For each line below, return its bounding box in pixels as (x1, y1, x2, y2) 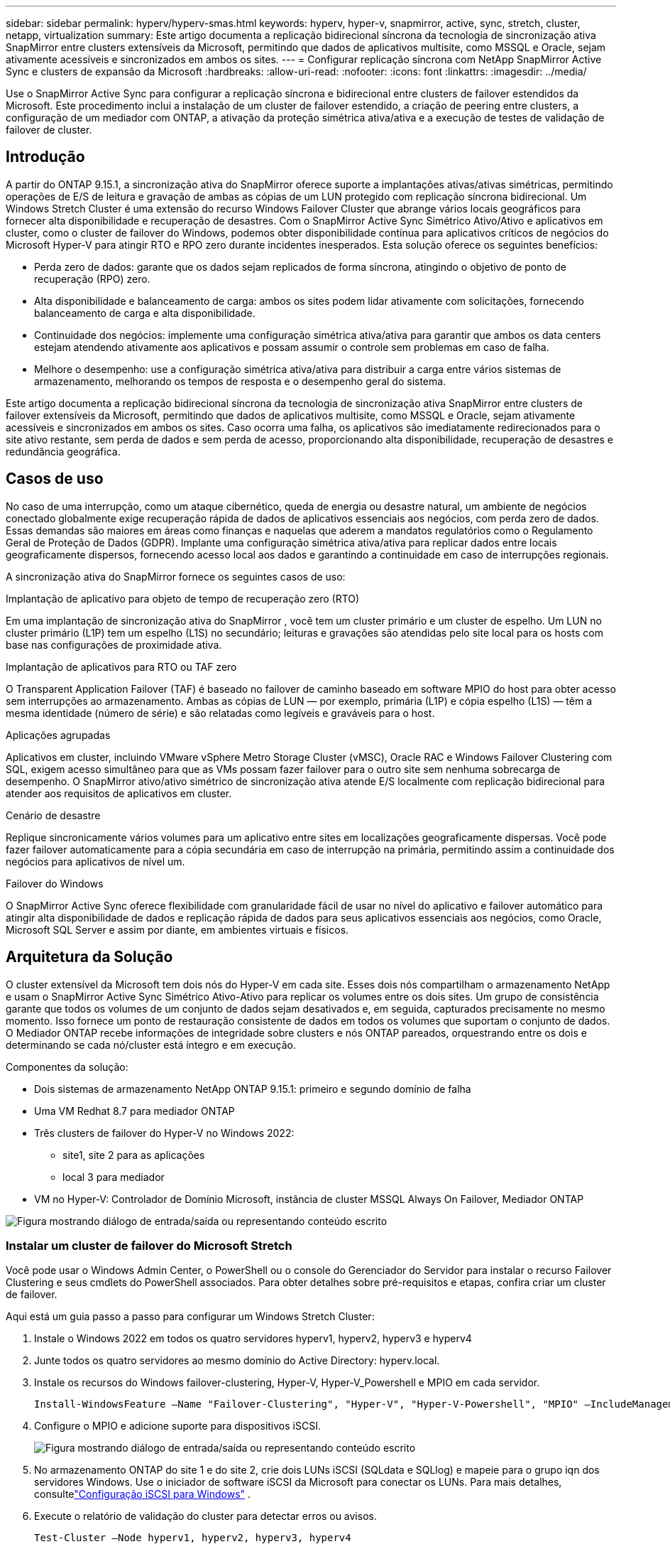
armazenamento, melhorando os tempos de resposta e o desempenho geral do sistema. (34, 374, 446, 387)
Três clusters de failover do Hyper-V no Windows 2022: (34, 1126, 295, 1139)
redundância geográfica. (6, 445, 121, 458)
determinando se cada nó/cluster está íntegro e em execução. (6, 1038, 296, 1051)
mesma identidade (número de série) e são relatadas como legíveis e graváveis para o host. (6, 706, 435, 719)
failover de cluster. (6, 124, 92, 136)
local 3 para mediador (62, 1170, 165, 1183)
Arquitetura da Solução (6, 948, 173, 966)
